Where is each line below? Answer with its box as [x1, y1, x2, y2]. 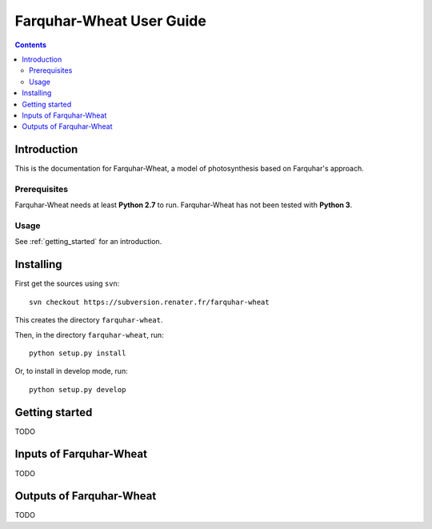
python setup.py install [29, 348, 126, 358]
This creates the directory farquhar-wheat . [14, 315, 163, 325]
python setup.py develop [29, 385, 126, 394]
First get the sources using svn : [14, 279, 120, 288]
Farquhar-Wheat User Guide [14, 12, 207, 30]
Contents [14, 40, 47, 50]
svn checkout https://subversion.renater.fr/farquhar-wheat [29, 297, 270, 307]
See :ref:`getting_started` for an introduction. [14, 237, 162, 246]
